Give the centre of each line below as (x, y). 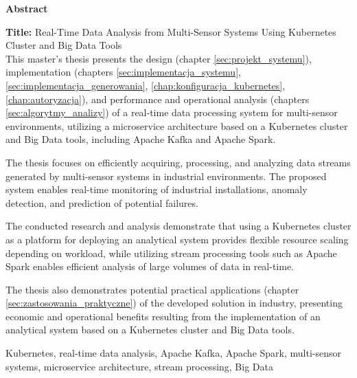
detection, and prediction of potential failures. (102, 202)
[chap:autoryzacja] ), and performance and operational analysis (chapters (158, 99)
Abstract (27, 8)
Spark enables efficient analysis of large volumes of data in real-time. (150, 266)
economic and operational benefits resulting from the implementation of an (163, 316)
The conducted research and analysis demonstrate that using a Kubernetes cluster (178, 226)
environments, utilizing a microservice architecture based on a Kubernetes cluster (177, 125)
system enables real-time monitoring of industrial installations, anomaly (157, 189)
